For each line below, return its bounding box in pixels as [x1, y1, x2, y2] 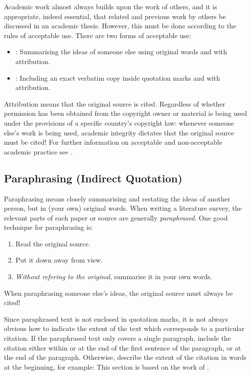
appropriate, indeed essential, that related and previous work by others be [4, 11, 226, 21]
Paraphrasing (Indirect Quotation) [4, 170, 183, 185]
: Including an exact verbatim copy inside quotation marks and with [15, 72, 220, 83]
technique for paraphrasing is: [4, 222, 93, 232]
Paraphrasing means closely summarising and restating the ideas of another [4, 193, 230, 203]
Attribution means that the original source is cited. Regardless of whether [4, 98, 226, 109]
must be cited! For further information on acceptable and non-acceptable [4, 137, 223, 147]
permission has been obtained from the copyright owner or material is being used [4, 108, 247, 118]
